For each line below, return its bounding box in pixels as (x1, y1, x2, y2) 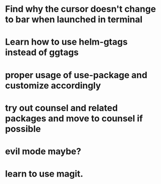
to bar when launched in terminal (5, 14, 143, 25)
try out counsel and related (5, 102, 118, 114)
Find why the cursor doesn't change (5, 3, 156, 15)
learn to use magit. (5, 168, 84, 180)
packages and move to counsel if (5, 113, 143, 124)
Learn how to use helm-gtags (5, 36, 128, 48)
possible (5, 123, 41, 134)
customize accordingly (5, 80, 101, 91)
